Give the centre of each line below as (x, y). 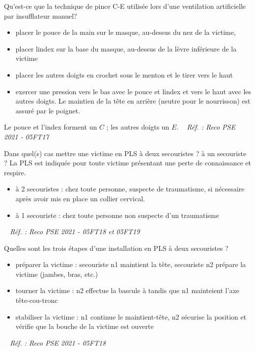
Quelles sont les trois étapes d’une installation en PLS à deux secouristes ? (116, 248)
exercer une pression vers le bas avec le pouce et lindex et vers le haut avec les (133, 91)
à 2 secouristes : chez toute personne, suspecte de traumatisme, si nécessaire (130, 189)
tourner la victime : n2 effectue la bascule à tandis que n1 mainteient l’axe (127, 290)
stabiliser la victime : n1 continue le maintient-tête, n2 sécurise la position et (131, 316)
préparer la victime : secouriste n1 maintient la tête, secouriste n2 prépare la (131, 264)
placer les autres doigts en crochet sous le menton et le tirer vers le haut (124, 74)
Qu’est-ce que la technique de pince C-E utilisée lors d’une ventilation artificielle (125, 6)
